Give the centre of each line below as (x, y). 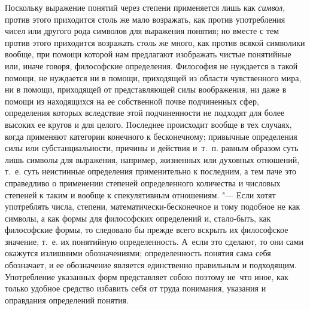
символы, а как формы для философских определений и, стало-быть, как (138, 218)
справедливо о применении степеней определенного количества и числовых (143, 182)
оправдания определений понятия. (67, 300)
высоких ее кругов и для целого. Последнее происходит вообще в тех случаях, (148, 124)
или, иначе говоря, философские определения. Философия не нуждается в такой (151, 65)
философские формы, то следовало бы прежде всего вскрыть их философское (147, 230)
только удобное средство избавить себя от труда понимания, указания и (136, 288)
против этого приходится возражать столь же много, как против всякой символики (155, 42)
